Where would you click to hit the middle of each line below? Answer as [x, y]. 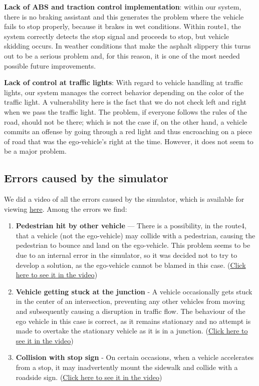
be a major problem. [35, 151]
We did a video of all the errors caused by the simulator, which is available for [124, 199]
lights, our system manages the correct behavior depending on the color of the [124, 92]
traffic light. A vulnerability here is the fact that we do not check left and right [125, 102]
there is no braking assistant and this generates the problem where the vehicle [124, 16]
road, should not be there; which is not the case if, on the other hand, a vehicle [126, 121]
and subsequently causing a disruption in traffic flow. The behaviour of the [131, 311]
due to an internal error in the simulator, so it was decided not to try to [126, 255]
